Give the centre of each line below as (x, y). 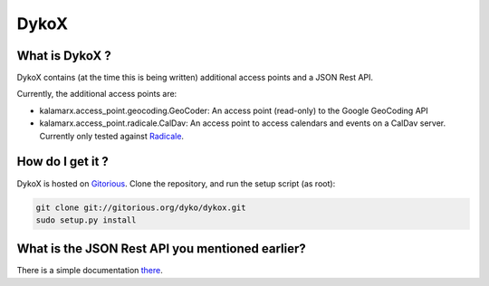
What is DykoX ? (64, 56)
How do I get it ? (62, 162)
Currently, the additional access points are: (97, 94)
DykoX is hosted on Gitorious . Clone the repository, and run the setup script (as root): (176, 183)
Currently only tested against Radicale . (112, 136)
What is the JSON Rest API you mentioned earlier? (162, 249)
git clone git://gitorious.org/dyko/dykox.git (141, 207)
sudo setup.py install (86, 220)
